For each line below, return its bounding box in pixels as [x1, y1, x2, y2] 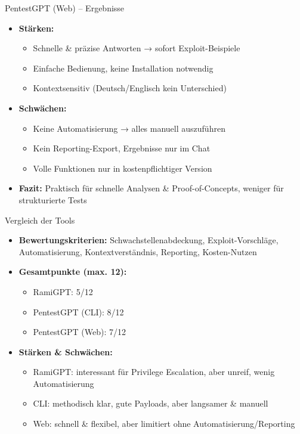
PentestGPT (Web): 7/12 [33, 325, 126, 338]
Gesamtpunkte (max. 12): [18, 265, 127, 278]
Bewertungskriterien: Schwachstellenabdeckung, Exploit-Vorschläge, [18, 234, 279, 246]
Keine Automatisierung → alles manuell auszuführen [33, 122, 225, 134]
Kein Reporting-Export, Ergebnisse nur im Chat [33, 142, 211, 154]
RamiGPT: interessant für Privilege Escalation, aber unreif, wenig [33, 365, 275, 378]
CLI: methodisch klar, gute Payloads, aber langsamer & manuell [33, 397, 268, 410]
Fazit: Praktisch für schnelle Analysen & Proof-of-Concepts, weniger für [18, 182, 284, 194]
